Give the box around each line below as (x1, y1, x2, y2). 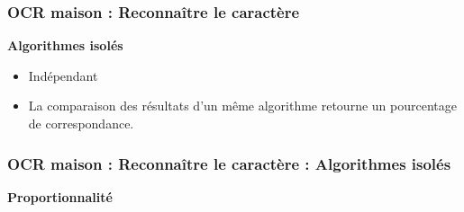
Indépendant (28, 66, 98, 84)
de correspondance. (28, 114, 134, 132)
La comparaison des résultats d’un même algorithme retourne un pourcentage (28, 96, 457, 115)
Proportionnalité (7, 187, 113, 206)
